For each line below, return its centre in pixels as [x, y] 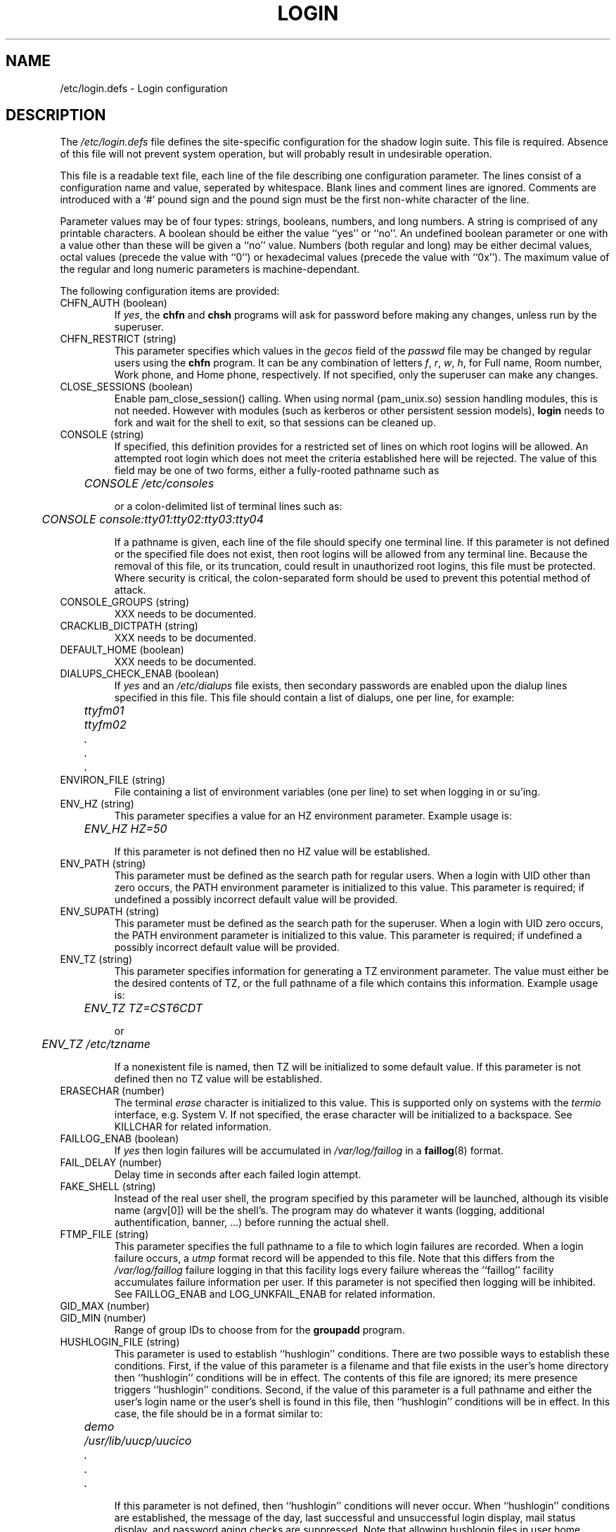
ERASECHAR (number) [113, 1091]
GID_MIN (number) [103, 1318]
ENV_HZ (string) [97, 804]
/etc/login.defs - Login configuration [144, 88]
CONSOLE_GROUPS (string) [124, 602]
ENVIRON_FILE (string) [113, 780]
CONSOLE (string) [102, 435]
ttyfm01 [104, 711]
